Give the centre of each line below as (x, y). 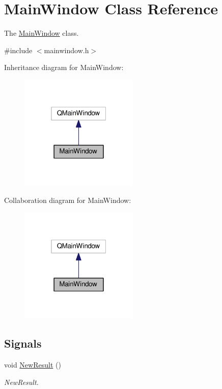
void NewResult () (33, 365)
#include (18, 50)
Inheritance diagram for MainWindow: (64, 67)
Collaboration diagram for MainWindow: (68, 200)
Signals (23, 343)
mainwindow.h (66, 50)
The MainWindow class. (41, 33)
